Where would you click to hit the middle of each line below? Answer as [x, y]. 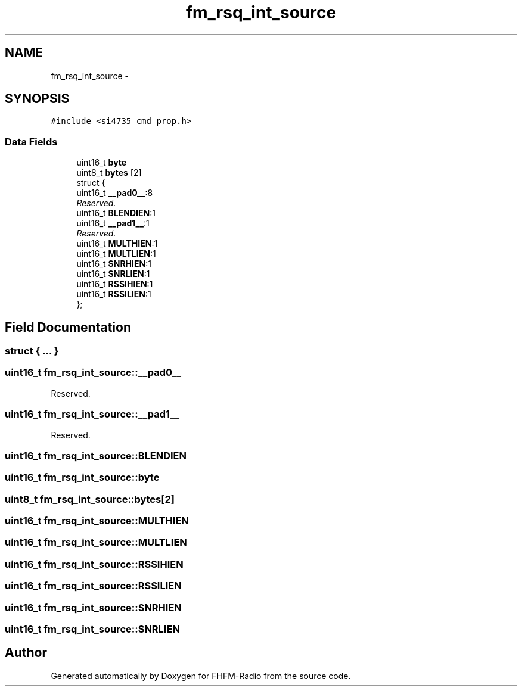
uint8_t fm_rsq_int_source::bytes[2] [90, 499]
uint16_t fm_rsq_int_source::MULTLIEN [96, 542]
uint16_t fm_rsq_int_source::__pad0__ [93, 373]
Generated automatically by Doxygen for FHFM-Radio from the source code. [201, 676]
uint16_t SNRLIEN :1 [113, 274]
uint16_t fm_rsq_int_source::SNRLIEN [92, 629]
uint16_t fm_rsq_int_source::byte [82, 477]
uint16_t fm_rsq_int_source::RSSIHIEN [94, 564]
